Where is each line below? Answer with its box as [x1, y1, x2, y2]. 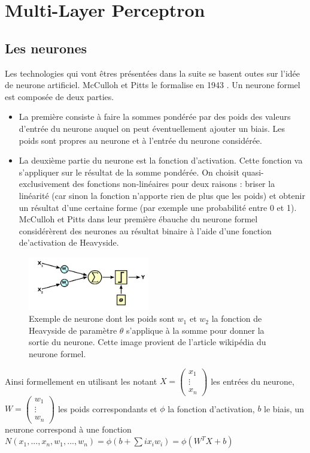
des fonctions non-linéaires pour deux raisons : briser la [72, 177, 275, 190]
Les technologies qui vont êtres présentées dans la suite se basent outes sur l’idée [5, 67, 300, 79]
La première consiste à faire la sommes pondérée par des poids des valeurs [19, 110, 291, 123]
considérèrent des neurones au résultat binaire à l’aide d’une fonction [19, 224, 272, 237]
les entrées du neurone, [211, 375, 294, 387]
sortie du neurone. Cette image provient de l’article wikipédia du [29, 336, 266, 348]
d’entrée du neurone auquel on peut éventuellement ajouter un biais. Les [19, 122, 285, 134]
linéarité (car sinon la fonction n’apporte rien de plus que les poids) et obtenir [19, 189, 305, 201]
